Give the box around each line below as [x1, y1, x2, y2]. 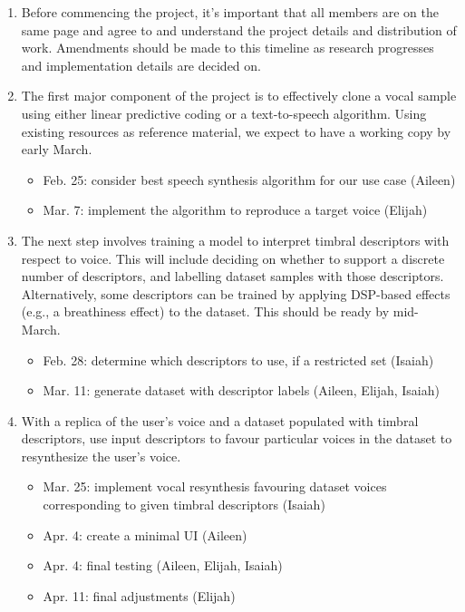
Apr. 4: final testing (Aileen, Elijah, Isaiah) [43, 556, 283, 575]
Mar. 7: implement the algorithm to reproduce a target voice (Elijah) [43, 200, 428, 219]
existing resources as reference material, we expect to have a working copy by [21, 121, 451, 141]
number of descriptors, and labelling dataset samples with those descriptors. [21, 267, 444, 286]
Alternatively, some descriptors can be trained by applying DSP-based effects [21, 284, 450, 303]
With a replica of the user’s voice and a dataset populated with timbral [21, 411, 419, 430]
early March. [21, 140, 92, 159]
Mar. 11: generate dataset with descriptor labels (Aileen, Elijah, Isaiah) [43, 381, 440, 400]
